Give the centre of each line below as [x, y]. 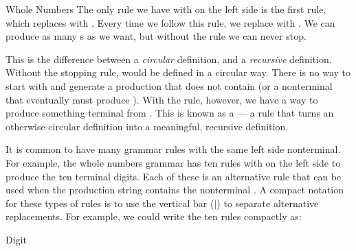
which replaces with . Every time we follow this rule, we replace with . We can [170, 22]
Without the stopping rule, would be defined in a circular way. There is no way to [178, 72]
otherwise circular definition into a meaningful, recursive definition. [147, 126]
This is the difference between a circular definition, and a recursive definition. [169, 59]
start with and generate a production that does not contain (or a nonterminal [169, 85]
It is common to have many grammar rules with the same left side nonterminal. [173, 149]
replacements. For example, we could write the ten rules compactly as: [154, 216]
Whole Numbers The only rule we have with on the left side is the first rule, [166, 9]
